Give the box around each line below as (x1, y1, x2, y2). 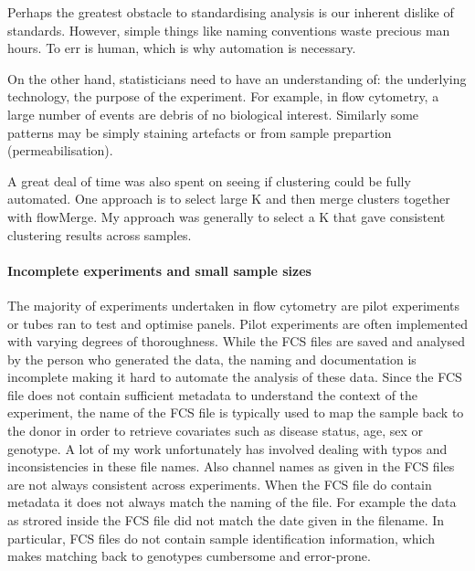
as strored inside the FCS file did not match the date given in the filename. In (7, 511, 445, 530)
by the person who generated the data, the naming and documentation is (7, 349, 417, 368)
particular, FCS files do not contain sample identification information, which (7, 528, 435, 547)
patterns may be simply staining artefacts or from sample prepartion (7, 122, 392, 142)
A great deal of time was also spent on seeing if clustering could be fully (7, 171, 411, 190)
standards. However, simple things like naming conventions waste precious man (7, 20, 450, 39)
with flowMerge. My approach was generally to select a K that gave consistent (7, 206, 446, 226)
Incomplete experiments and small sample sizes (7, 260, 311, 280)
